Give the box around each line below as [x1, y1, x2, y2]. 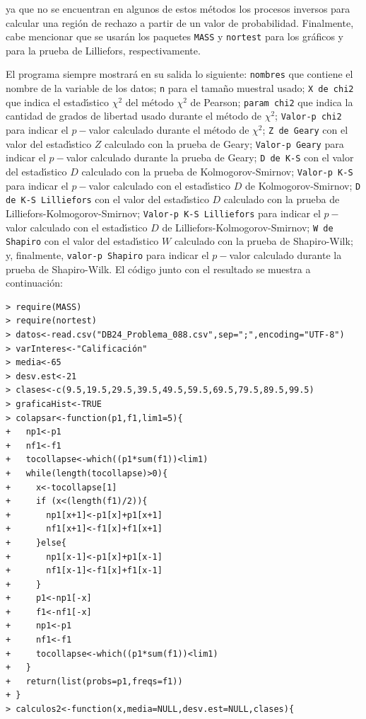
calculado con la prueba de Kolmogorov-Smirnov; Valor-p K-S [81, 164, 353, 179]
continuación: [6, 275, 63, 290]
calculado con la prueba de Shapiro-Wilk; [174, 234, 353, 248]
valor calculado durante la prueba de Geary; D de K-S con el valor [66, 150, 354, 165]
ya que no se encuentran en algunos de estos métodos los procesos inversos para [6, 1, 350, 16]
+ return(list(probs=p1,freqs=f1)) [6, 676, 183, 686]
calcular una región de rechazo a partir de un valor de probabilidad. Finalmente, [6, 15, 354, 30]
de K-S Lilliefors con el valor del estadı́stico [6, 192, 209, 207]
